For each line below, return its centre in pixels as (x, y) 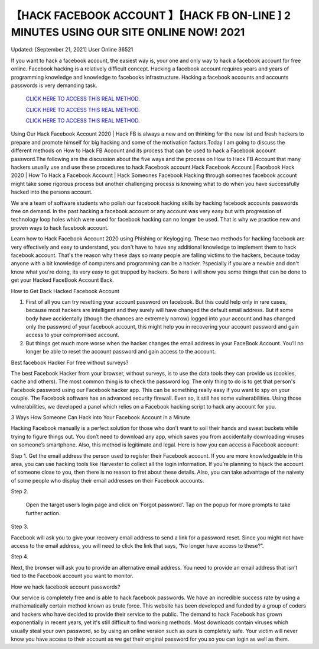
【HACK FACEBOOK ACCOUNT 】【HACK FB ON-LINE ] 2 (151, 15)
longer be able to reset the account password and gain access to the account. (121, 352)
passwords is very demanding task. (54, 85)
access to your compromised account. (72, 335)
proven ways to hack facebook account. (60, 227)
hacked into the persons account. (52, 192)
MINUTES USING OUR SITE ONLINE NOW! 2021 (128, 32)
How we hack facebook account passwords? (66, 587)
